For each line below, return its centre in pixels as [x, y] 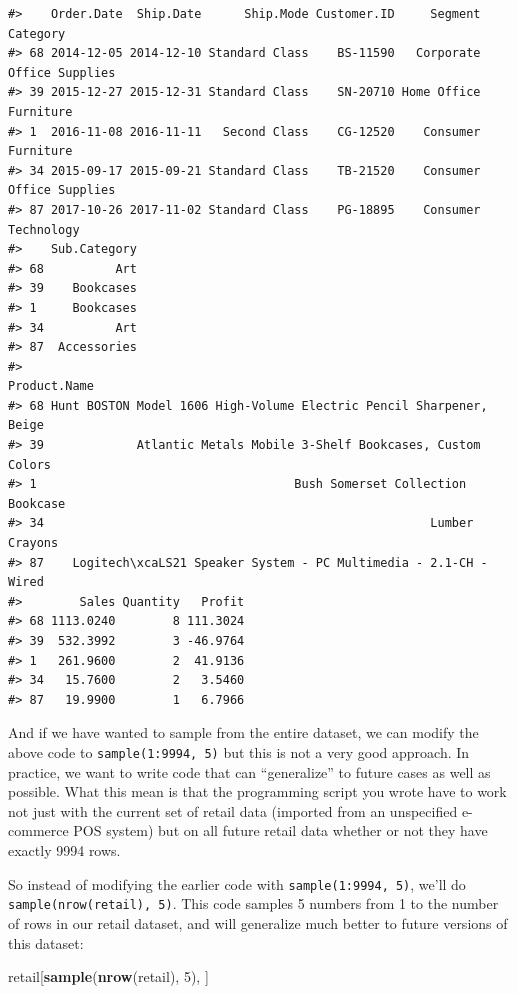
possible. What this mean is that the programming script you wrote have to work [257, 791]
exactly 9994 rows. [64, 850]
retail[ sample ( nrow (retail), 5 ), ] [108, 976]
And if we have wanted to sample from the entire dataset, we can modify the [243, 732]
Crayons [33, 543]
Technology [44, 229]
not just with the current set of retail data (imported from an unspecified [233, 810]
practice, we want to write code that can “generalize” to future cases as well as [249, 771]
